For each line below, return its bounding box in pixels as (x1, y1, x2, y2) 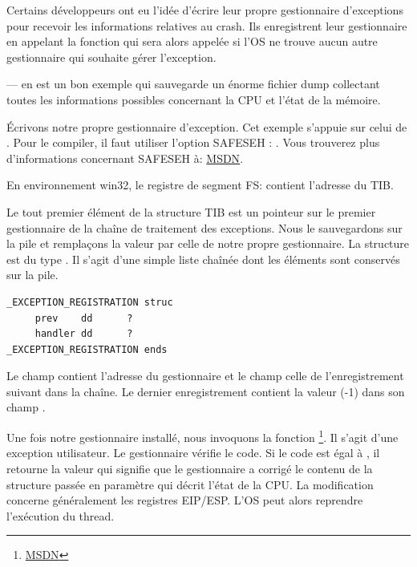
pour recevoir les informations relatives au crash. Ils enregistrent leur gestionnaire (6, 17, 407, 34)
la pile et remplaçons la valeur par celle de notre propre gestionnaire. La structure (6, 235, 410, 252)
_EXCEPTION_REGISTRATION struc (6, 296, 173, 308)
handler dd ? (34, 328, 133, 340)
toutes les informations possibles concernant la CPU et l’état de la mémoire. (6, 91, 381, 107)
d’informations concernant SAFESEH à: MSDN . (6, 149, 244, 166)
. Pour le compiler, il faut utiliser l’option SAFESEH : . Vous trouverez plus (6, 134, 380, 151)
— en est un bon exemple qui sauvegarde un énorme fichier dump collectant (6, 75, 380, 92)
